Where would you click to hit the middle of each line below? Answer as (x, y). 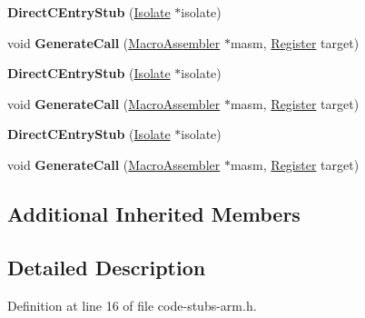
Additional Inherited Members (154, 213)
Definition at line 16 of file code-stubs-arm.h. (132, 305)
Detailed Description (107, 267)
